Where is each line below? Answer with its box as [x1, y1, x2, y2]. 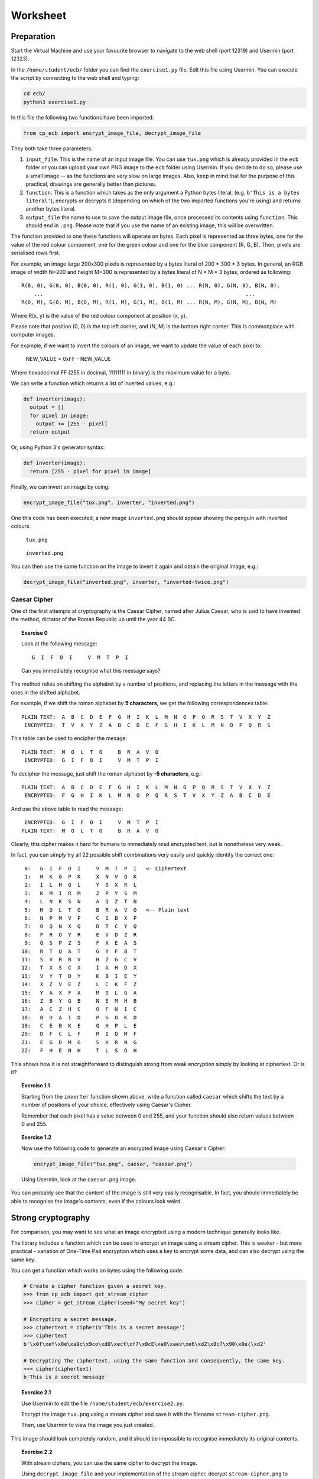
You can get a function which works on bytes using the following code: [11, 1267, 184, 1274]
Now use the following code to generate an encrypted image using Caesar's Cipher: [21, 1145, 226, 1152]
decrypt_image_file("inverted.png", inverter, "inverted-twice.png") [23, 579, 229, 586]
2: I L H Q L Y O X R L [24, 881, 137, 889]
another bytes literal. [25, 205, 76, 212]
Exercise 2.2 [21, 1448, 53, 1455]
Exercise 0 [21, 629, 48, 636]
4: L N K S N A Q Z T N [24, 898, 137, 905]
